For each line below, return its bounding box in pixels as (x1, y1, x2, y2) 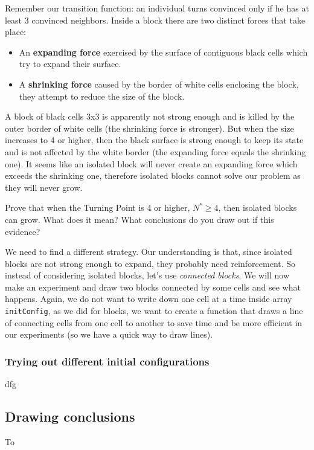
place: (5, 25, 26, 38)
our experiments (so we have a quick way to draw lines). (5, 328, 213, 341)
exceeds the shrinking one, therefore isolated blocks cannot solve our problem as (5, 169, 301, 182)
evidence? (5, 225, 40, 237)
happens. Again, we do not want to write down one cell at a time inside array (5, 292, 292, 305)
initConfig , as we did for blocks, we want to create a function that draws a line (5, 304, 303, 317)
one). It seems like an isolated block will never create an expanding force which (5, 157, 298, 170)
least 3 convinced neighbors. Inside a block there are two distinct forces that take (5, 13, 306, 26)
